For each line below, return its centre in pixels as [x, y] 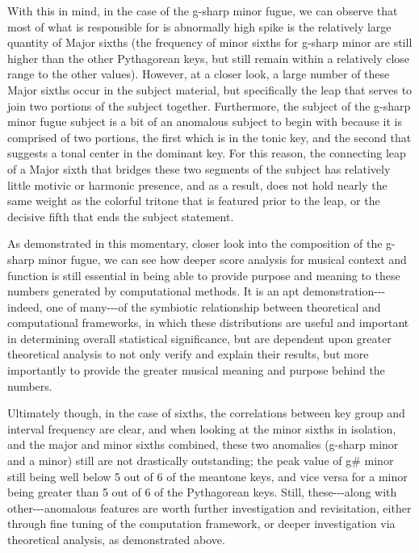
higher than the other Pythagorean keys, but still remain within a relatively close [209, 58]
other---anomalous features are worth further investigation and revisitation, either [209, 507]
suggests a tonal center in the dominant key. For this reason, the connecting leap [207, 153]
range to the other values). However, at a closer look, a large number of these [199, 74]
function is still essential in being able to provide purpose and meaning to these [204, 275]
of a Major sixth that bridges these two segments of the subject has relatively [199, 168]
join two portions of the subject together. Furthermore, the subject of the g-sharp [209, 105]
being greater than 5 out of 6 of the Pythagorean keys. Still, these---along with [202, 492]
